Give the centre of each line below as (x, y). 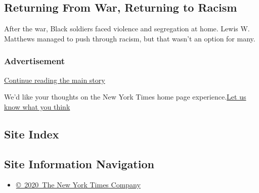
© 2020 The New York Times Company (78, 185)
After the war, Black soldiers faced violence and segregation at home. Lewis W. (127, 29)
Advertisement (35, 61)
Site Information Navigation (79, 163)
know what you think (37, 106)
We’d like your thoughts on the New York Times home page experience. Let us (125, 97)
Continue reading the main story (55, 80)
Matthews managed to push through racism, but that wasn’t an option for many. (130, 38)
